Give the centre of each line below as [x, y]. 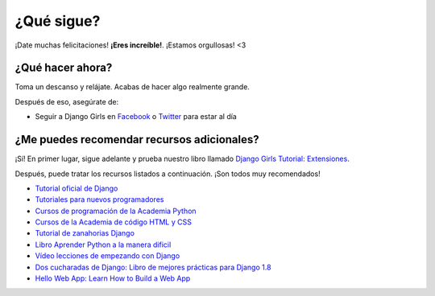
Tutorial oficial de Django [77, 188]
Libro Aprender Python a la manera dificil [103, 245]
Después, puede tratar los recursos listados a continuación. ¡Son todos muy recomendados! [168, 174]
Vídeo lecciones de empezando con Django [108, 256]
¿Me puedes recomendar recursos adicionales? [137, 140]
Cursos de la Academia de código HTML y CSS [114, 222]
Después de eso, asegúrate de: [67, 101]
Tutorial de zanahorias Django [85, 233]
